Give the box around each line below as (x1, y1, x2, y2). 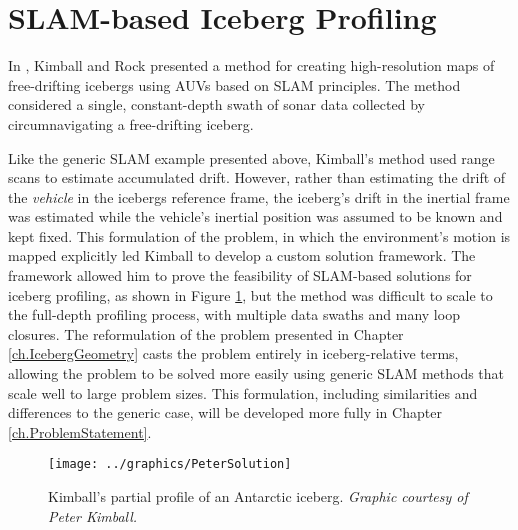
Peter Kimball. (48, 505, 138, 526)
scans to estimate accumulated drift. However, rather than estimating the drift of (8, 167, 506, 188)
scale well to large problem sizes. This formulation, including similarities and (8, 382, 478, 403)
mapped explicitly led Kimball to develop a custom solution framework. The (8, 245, 476, 266)
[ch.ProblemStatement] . (8, 421, 152, 442)
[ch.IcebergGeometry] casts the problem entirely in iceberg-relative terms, (8, 343, 459, 364)
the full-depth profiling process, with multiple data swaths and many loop (8, 304, 460, 325)
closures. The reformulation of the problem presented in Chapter (8, 323, 404, 344)
